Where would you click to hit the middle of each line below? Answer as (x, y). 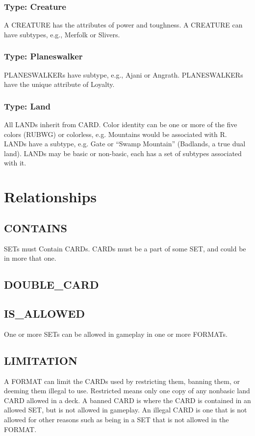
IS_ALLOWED (44, 313)
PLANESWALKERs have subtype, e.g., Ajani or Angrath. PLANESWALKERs (124, 74)
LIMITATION (41, 360)
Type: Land (27, 106)
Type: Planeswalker (43, 56)
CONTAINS (36, 228)
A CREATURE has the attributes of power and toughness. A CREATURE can (123, 25)
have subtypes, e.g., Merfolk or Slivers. (62, 34)
